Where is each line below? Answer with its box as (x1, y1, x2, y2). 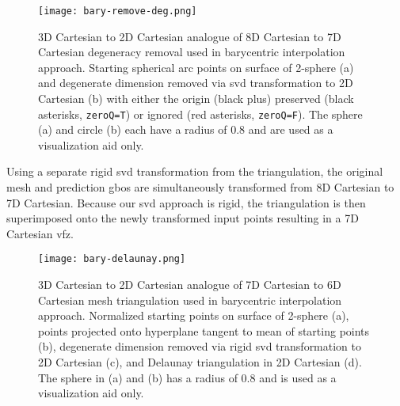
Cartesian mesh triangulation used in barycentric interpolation (38, 291, 342, 308)
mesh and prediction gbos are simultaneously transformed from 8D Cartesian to (6, 179, 394, 195)
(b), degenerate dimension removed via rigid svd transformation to (38, 338, 362, 355)
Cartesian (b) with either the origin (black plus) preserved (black (38, 90, 354, 107)
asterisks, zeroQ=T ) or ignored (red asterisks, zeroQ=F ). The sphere (38, 105, 363, 122)
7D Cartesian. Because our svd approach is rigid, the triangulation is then (6, 194, 366, 211)
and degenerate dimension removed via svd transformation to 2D (38, 74, 353, 91)
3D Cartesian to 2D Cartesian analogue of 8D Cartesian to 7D (38, 28, 341, 44)
